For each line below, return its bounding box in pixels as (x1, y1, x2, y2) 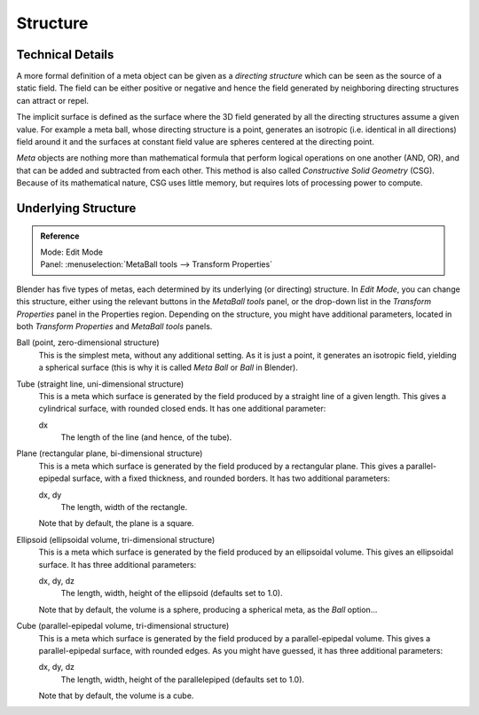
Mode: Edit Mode (40, 247, 104, 257)
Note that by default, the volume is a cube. (38, 690, 194, 701)
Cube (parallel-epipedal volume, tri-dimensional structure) (16, 621, 230, 632)
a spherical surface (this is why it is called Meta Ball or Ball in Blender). (38, 362, 299, 373)
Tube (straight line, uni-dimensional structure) (16, 378, 185, 389)
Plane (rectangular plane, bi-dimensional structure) (16, 448, 203, 459)
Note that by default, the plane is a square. (38, 518, 194, 529)
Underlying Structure (16, 200, 137, 216)
